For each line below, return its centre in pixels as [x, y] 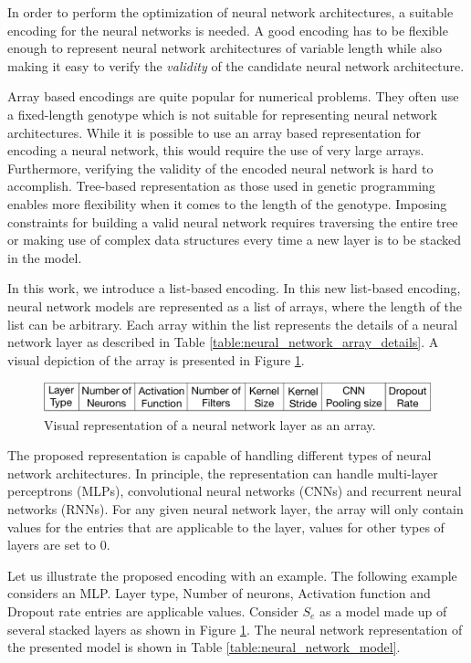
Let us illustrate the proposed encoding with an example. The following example [232, 575]
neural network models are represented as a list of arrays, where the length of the [235, 305]
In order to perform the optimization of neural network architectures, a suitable [230, 12]
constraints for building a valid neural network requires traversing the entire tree [233, 221]
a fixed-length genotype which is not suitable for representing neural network [223, 114]
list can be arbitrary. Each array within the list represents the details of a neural [233, 324]
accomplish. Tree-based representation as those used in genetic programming [221, 186]
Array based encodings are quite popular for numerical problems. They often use [233, 96]
